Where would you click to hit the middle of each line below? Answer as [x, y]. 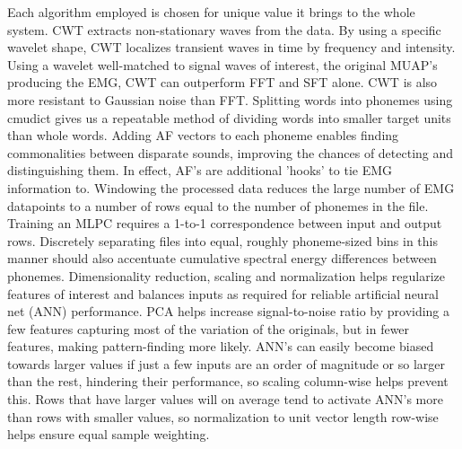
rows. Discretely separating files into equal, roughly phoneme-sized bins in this [223, 240]
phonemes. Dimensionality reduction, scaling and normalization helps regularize [226, 275]
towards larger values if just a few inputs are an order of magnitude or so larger [227, 363]
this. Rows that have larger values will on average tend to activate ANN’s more [225, 399]
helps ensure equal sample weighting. [109, 434]
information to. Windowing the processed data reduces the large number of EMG [231, 187]
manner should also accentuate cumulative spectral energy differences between [222, 258]
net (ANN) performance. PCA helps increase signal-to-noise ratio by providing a [229, 311]
